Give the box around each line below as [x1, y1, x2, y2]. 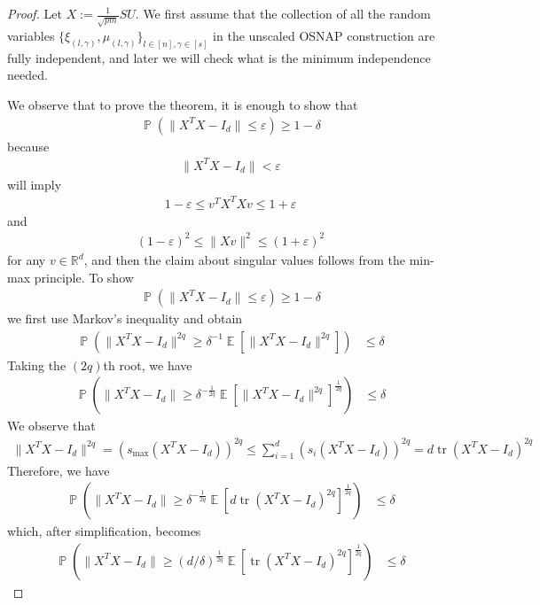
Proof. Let [7, 4, 62, 22]
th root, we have [103, 355, 192, 374]
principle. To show [34, 268, 134, 286]
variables [7, 26, 55, 44]
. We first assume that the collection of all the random [135, 4, 431, 22]
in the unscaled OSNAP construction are [213, 26, 435, 44]
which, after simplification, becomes [7, 522, 201, 540]
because [7, 136, 50, 155]
